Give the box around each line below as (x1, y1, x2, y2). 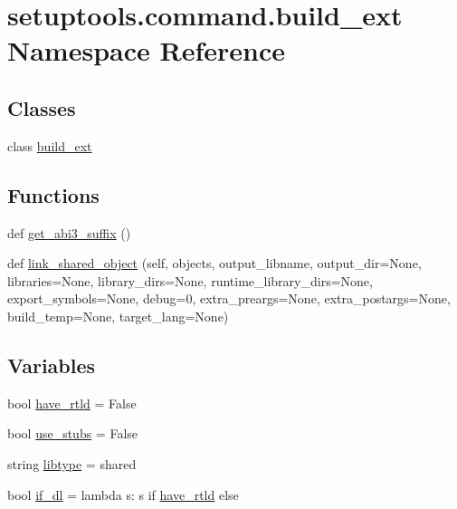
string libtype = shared (7, 454, 137, 473)
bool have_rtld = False (7, 393, 137, 412)
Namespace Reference (7, 32, 285, 69)
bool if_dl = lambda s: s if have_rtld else (7, 485, 239, 504)
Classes (7, 93, 76, 121)
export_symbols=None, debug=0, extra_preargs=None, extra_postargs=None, (7, 289, 451, 308)
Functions (7, 180, 100, 208)
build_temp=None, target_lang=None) (7, 306, 229, 325)
